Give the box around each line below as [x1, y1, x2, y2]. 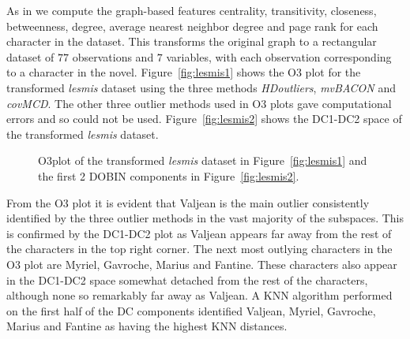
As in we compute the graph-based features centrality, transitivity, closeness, [6, 2, 377, 18]
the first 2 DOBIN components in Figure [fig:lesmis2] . [38, 167, 299, 184]
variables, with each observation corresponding [166, 48, 392, 65]
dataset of [6, 48, 55, 65]
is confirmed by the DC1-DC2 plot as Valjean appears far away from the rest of [6, 225, 392, 241]
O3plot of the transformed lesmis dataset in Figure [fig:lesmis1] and [38, 152, 367, 169]
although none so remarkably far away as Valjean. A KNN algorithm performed [6, 287, 393, 304]
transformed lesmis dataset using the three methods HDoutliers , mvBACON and [6, 79, 396, 95]
